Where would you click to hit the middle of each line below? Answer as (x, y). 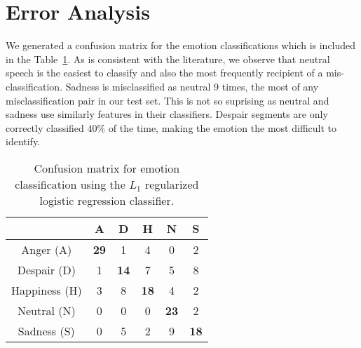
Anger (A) (47, 249)
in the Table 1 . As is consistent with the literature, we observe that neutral (168, 59)
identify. (23, 141)
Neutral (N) (46, 310)
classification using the (70, 184)
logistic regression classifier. (107, 200)
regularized (172, 184)
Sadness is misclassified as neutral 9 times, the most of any (192, 86)
